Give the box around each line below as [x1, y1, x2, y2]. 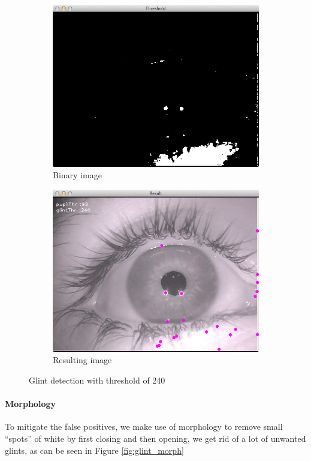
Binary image [53, 169, 102, 181]
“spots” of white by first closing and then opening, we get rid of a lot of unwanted [5, 432, 306, 444]
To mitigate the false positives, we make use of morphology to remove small [5, 420, 283, 433]
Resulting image [53, 354, 112, 366]
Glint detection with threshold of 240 [29, 374, 165, 386]
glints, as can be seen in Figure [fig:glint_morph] [5, 444, 184, 456]
